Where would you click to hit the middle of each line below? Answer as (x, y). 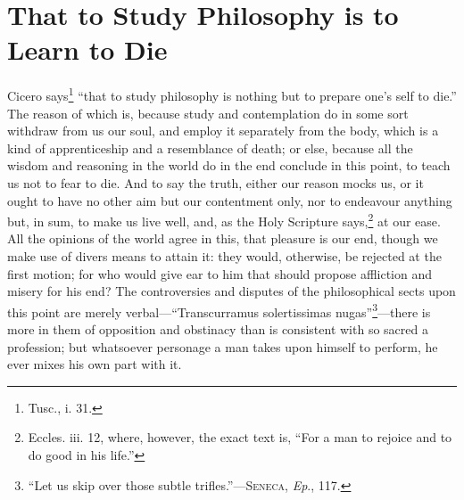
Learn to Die (87, 49)
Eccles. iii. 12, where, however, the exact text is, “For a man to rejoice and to (240, 437)
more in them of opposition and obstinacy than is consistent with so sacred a (218, 329)
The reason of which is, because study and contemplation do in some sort (208, 113)
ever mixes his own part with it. (95, 364)
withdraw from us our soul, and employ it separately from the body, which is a (223, 131)
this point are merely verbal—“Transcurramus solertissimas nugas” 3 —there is (219, 310)
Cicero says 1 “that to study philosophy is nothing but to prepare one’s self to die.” (232, 94)
